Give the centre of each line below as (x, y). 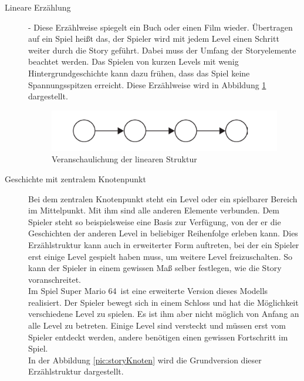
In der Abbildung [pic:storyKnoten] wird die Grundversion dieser (145, 360)
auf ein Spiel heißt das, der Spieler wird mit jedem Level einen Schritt (154, 39)
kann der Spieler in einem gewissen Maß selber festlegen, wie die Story (155, 268)
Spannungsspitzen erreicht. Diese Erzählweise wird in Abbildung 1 (147, 84)
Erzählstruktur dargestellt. (76, 371)
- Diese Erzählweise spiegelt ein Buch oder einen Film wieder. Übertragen (161, 27)
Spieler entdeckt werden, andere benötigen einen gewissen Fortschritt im (158, 337)
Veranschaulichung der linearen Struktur (124, 159)
